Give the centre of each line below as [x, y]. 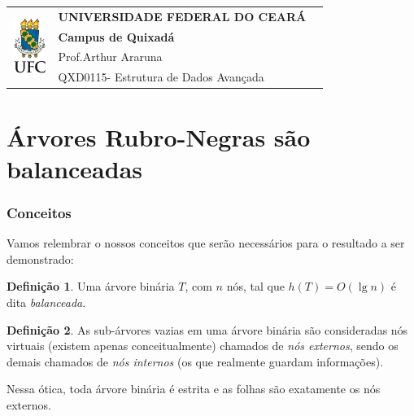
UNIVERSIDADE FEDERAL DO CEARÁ [182, 16]
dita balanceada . [46, 302]
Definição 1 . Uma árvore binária [91, 286]
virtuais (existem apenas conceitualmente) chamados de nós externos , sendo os [203, 346]
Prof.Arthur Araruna [110, 57]
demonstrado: [40, 258]
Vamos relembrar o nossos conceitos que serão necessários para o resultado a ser [206, 243]
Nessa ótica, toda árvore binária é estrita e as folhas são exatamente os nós [194, 389]
